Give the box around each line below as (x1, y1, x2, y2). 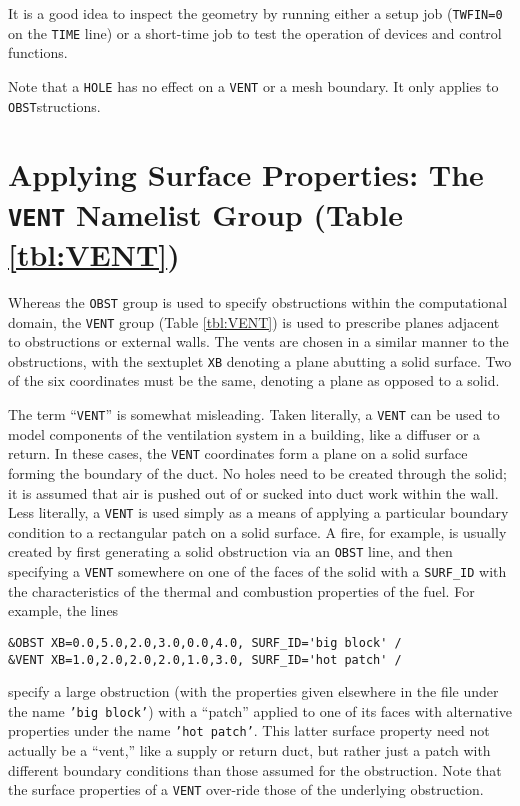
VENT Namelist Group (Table (8, 193, 403, 234)
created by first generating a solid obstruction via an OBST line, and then (8, 541, 453, 562)
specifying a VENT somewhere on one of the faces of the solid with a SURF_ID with (8, 561, 507, 581)
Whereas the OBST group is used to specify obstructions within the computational (8, 291, 508, 312)
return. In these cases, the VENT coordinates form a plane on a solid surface (8, 443, 468, 464)
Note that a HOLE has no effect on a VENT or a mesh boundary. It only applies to (8, 75, 499, 96)
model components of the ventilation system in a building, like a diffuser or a (8, 423, 481, 444)
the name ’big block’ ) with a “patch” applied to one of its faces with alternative (8, 700, 512, 721)
